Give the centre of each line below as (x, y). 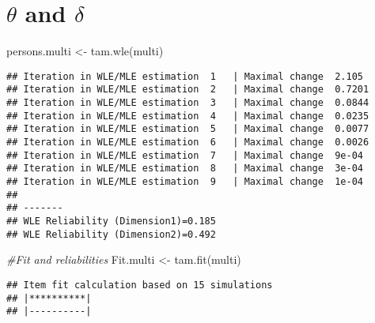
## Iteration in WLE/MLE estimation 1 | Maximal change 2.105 (185, 76)
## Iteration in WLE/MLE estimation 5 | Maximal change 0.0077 (188, 129)
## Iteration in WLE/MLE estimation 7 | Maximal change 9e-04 (185, 155)
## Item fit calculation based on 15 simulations (140, 285)
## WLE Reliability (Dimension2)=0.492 (111, 234)
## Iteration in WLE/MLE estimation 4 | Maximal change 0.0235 (188, 116)
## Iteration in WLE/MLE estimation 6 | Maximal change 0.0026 (188, 142)
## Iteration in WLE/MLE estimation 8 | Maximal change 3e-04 (185, 169)
